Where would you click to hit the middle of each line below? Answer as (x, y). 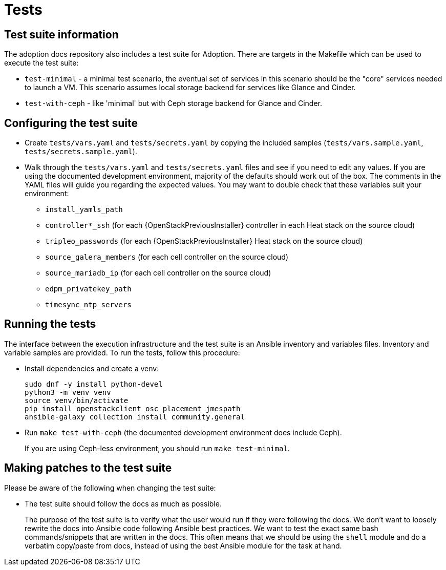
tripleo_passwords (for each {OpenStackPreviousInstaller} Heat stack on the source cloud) (204, 241)
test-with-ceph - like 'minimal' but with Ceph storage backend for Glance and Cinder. (173, 103)
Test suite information (61, 34)
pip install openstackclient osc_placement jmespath (133, 408)
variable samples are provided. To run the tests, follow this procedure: (122, 352)
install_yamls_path (84, 210)
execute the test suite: (41, 63)
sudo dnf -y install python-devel (94, 384)
